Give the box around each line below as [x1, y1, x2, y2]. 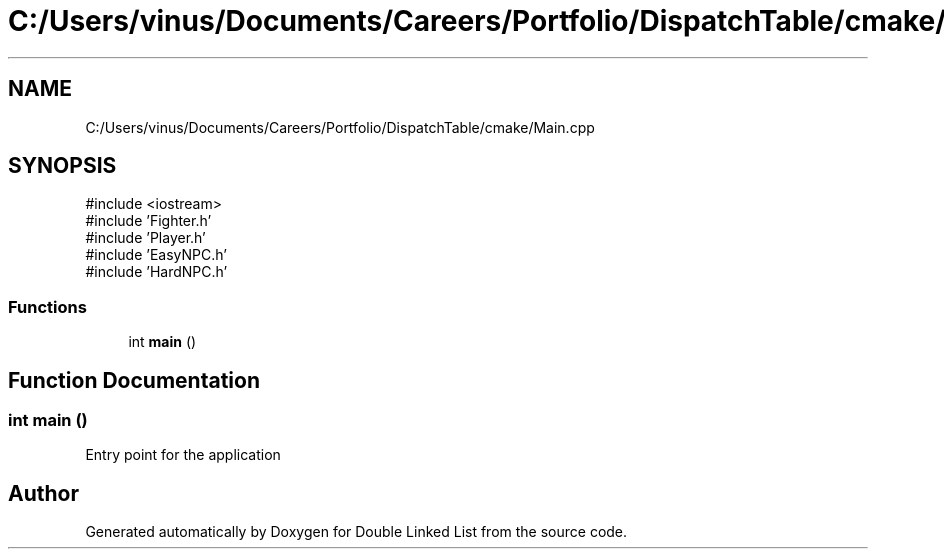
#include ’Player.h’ [85, 229, 206, 247]
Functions [8, 296, 87, 317]
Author [8, 480, 79, 506]
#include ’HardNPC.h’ [85, 263, 228, 281]
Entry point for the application [85, 446, 281, 464]
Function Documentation [8, 367, 260, 393]
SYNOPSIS [8, 153, 117, 179]
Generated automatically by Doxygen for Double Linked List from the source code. [85, 523, 628, 541]
